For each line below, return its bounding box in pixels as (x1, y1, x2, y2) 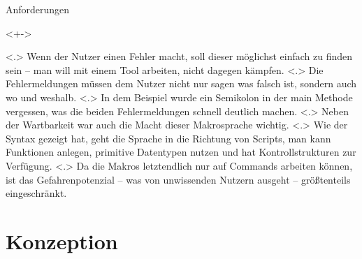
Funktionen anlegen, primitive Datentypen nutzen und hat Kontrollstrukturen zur (6, 145, 356, 159)
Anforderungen (6, 2, 70, 16)
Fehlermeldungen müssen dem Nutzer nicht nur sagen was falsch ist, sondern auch (6, 76, 357, 91)
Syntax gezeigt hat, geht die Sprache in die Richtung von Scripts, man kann (6, 131, 331, 145)
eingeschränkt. (6, 186, 67, 200)
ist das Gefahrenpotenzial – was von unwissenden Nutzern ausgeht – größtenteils (6, 172, 351, 186)
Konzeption (6, 226, 118, 255)
